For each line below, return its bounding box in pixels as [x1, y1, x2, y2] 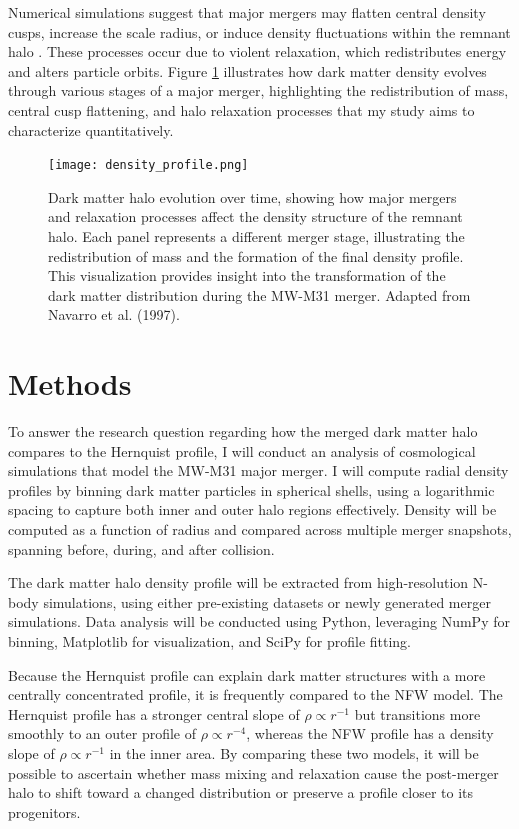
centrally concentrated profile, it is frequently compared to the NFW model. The [8, 684, 503, 705]
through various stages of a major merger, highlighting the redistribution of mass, [8, 80, 509, 101]
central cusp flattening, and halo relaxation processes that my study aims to [8, 99, 475, 120]
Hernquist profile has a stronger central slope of [8, 703, 300, 724]
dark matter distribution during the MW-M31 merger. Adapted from [48, 284, 471, 305]
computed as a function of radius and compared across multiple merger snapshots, [8, 519, 512, 540]
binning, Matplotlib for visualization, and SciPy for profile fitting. [8, 631, 412, 652]
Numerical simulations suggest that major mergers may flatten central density [8, 2, 486, 22]
